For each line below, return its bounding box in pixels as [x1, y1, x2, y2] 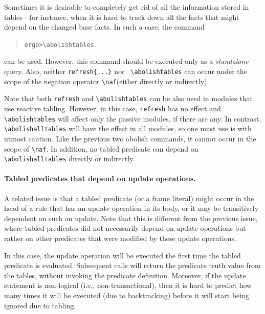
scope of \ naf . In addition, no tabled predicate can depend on [4, 143, 198, 154]
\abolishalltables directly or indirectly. [4, 153, 135, 164]
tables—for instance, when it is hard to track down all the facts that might [4, 11, 239, 22]
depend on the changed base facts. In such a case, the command [4, 21, 205, 32]
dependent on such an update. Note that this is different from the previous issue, [4, 212, 258, 223]
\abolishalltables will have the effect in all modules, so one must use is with [4, 123, 252, 134]
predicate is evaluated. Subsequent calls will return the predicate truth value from [4, 260, 261, 271]
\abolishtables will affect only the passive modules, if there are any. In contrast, [4, 113, 261, 124]
